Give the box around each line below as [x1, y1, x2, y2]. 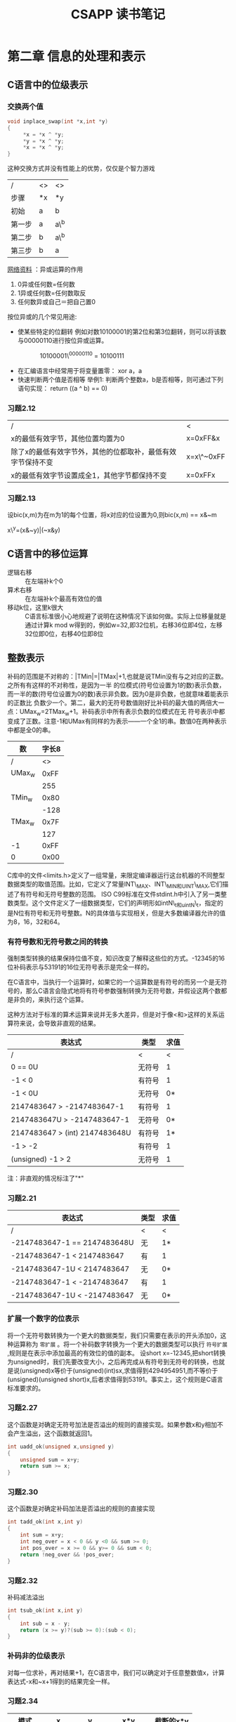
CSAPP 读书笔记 [70, 6, 166, 22]
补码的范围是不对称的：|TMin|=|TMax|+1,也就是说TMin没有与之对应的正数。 [7, 672, 228, 680]
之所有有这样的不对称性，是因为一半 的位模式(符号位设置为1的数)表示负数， [7, 681, 225, 689]
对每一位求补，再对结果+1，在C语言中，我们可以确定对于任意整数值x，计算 [7, 1668, 225, 1676]
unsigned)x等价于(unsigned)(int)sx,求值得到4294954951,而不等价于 [22, 1366, 218, 1374]
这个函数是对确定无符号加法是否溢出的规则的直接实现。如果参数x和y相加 [7, 1420, 218, 1428]
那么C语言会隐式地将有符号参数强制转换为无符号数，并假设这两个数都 [25, 986, 228, 995]
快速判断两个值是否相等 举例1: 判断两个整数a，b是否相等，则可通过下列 [17, 375, 223, 384]
